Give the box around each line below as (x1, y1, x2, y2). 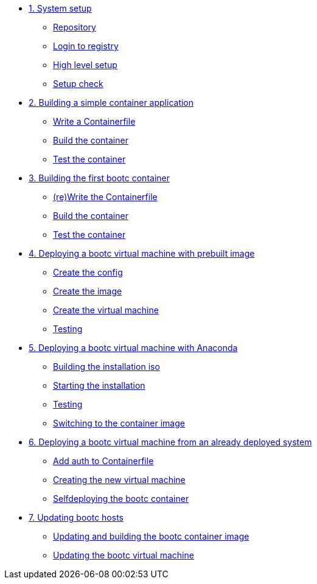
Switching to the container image (53, 418, 185, 428)
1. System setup (29, 3, 92, 13)
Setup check (53, 78, 103, 89)
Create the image (53, 286, 122, 296)
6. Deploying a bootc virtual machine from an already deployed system (29, 437, 312, 447)
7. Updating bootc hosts (29, 512, 124, 523)
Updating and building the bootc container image (53, 531, 249, 541)
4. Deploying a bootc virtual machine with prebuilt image (29, 248, 255, 259)
